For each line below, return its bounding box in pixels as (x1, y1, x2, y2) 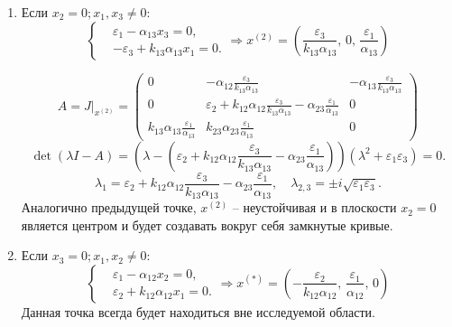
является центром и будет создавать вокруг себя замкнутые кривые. (21, 215, 393, 234)
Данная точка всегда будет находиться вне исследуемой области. (21, 302, 375, 321)
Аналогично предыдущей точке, (21, 198, 197, 217)
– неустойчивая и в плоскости (232, 198, 397, 217)
